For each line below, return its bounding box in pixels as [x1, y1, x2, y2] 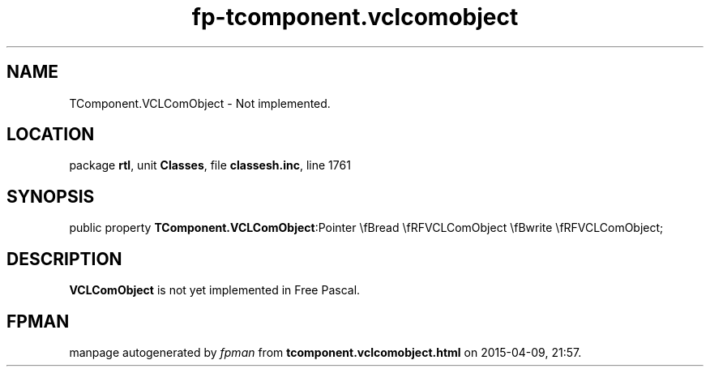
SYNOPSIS [6, 186, 95, 207]
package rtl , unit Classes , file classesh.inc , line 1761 [69, 158, 351, 173]
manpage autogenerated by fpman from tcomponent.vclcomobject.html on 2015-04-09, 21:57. [69, 345, 582, 359]
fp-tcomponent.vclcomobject [191, 3, 519, 31]
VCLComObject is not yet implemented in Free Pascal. [69, 283, 361, 298]
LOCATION [6, 124, 95, 145]
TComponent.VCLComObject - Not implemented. [69, 96, 331, 110]
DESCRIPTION [6, 248, 122, 269]
